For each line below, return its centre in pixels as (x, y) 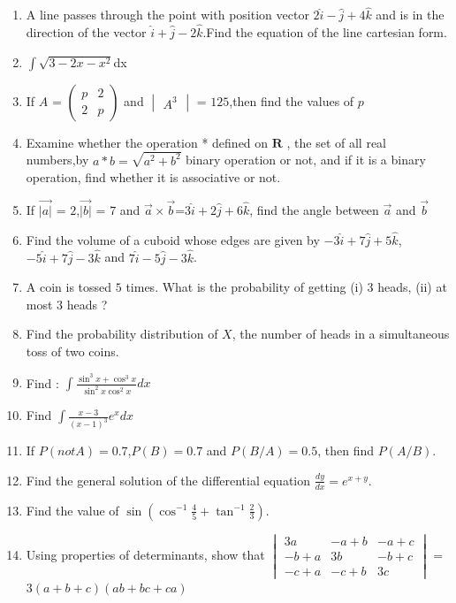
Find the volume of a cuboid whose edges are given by (173, 239)
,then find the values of (292, 100)
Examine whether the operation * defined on (147, 142)
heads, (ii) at (412, 287)
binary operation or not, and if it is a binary (306, 160)
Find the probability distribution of (122, 334)
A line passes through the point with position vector (167, 15)
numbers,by (57, 160)
